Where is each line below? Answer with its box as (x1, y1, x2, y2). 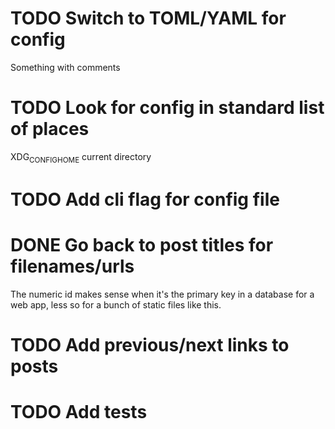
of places (10, 118, 90, 141)
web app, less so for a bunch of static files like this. (10, 298, 222, 311)
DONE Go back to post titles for (10, 234, 274, 257)
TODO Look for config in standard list (10, 97, 325, 119)
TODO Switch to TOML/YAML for (10, 7, 287, 30)
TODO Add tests (10, 401, 148, 424)
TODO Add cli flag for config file (10, 188, 280, 211)
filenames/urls (10, 255, 135, 278)
